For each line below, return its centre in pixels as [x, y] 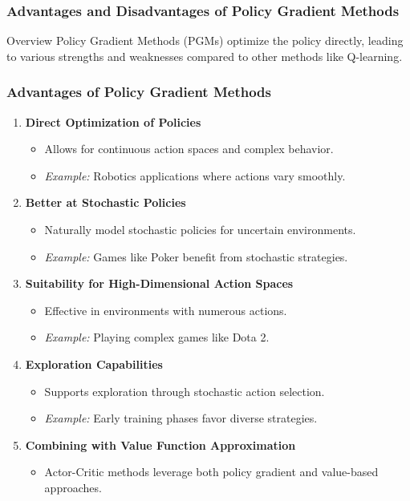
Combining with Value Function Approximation [160, 444]
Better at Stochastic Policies [106, 202]
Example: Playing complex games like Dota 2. [157, 337]
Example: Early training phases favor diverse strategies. [181, 418]
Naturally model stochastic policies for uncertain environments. [200, 229]
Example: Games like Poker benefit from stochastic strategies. [196, 256]
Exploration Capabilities [94, 364]
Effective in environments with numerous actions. [166, 310]
